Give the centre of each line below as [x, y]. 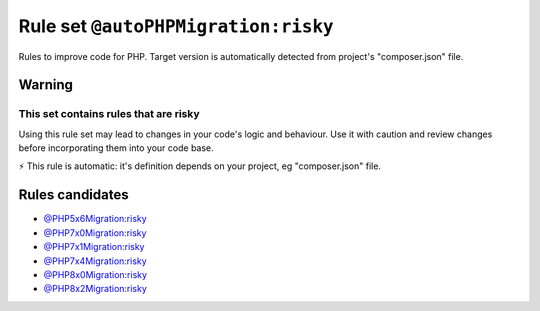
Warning [46, 85]
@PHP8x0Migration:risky [95, 274]
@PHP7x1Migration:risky [94, 247]
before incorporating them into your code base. [116, 148]
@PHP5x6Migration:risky [95, 219]
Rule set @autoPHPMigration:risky [176, 26]
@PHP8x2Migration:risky [95, 289]
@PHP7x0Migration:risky [95, 232]
